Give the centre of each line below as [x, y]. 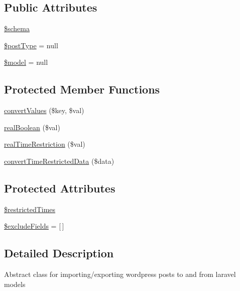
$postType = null [31, 45]
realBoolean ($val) [32, 127]
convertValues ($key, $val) [44, 110]
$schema [17, 28]
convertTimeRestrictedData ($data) [59, 161]
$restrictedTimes [30, 209]
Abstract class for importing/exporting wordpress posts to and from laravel [120, 274]
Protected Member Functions [82, 89]
